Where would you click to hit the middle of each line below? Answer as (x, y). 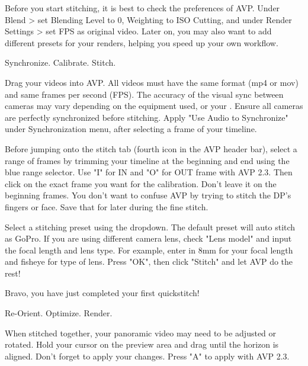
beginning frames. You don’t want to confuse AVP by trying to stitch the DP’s (148, 195)
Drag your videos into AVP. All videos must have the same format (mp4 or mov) (152, 82)
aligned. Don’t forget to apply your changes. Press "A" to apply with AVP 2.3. (147, 356)
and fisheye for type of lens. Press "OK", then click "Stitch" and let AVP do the (149, 261)
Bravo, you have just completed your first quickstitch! (102, 293)
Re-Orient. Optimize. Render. (59, 313)
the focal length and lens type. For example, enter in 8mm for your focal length (149, 250)
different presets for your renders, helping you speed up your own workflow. (142, 42)
